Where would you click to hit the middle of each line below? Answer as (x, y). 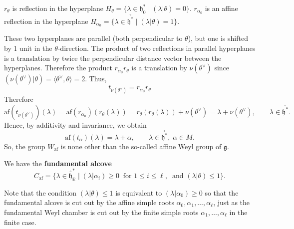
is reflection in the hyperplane (58, 8)
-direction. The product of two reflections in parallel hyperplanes (156, 48)
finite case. (20, 222)
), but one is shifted (218, 38)
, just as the (232, 202)
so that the (222, 192)
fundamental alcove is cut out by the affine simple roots (89, 202)
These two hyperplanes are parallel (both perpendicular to (93, 38)
